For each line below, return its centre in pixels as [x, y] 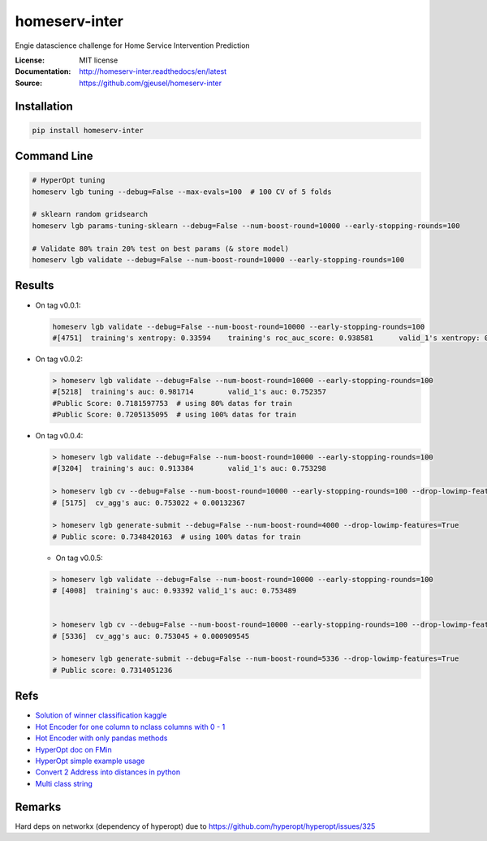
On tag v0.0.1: [58, 305]
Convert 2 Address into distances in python [108, 772]
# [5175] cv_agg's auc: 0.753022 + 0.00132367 [149, 502]
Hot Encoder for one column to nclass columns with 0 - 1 [130, 727]
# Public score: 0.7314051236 [112, 670]
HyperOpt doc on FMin [74, 749]
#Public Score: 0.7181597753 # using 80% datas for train [172, 403]
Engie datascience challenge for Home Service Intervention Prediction [133, 45]
